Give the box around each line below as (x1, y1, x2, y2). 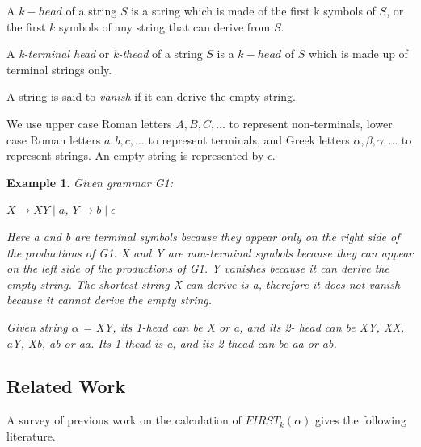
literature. (6, 427, 56, 444)
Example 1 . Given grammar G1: (6, 173, 174, 190)
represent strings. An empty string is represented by (6, 147, 264, 164)
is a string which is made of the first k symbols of (131, 2, 376, 19)
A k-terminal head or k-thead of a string (6, 45, 203, 62)
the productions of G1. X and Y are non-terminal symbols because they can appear (6, 244, 414, 261)
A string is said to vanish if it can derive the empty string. (6, 88, 296, 105)
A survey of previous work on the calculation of (6, 411, 242, 428)
